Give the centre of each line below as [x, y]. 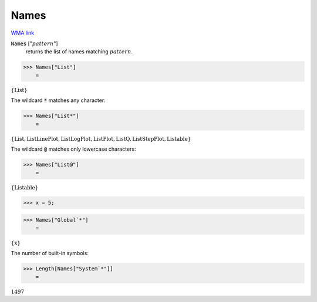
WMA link [23, 33]
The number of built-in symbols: [50, 253]
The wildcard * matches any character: [58, 100]
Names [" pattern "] [34, 43]
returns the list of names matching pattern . [79, 52]
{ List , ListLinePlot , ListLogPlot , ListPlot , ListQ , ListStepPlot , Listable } [101, 139]
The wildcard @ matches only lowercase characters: [73, 149]
